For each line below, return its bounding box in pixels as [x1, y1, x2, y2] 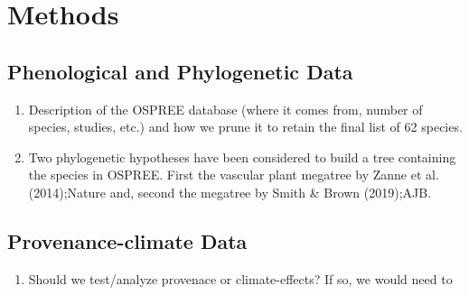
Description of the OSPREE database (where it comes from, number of [28, 99, 423, 118]
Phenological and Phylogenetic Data [7, 57, 353, 85]
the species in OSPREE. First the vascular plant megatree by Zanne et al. [28, 165, 439, 184]
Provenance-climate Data [7, 226, 248, 254]
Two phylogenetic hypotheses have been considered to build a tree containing [28, 147, 456, 166]
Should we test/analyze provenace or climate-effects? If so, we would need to [28, 269, 453, 288]
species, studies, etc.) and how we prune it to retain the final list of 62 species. [28, 117, 463, 136]
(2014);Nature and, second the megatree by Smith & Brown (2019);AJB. [28, 182, 432, 201]
